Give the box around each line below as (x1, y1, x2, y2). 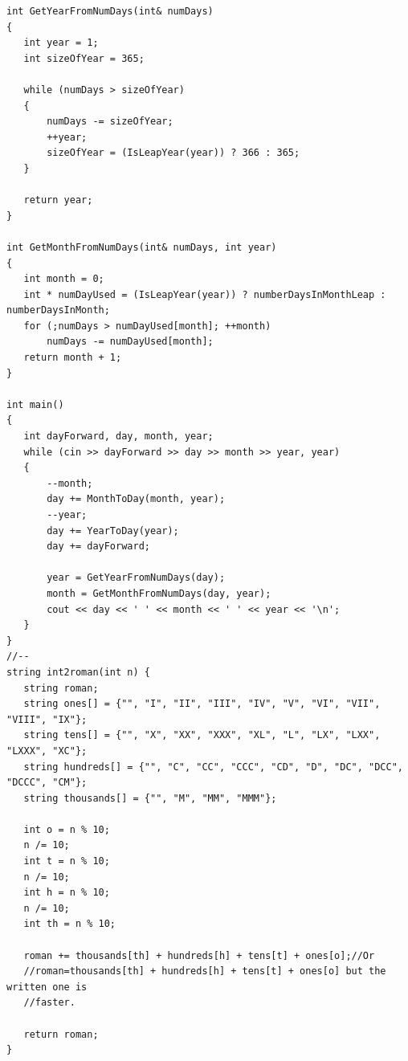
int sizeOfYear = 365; (23, 52, 145, 64)
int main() (6, 398, 64, 410)
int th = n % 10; (23, 918, 116, 930)
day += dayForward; (47, 541, 150, 553)
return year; (23, 194, 93, 206)
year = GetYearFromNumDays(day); (47, 572, 226, 584)
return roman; (23, 1028, 99, 1040)
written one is (6, 981, 88, 993)
